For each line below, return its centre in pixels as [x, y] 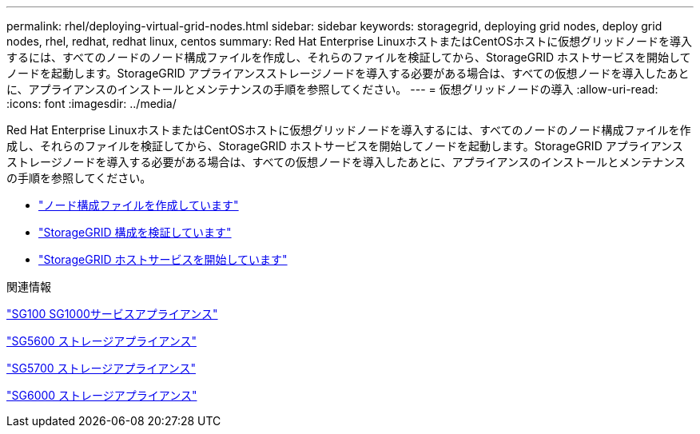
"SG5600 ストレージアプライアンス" [101, 341]
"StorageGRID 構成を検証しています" [135, 232]
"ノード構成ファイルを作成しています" [139, 205]
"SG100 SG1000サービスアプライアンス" [112, 314]
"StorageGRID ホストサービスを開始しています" [163, 259]
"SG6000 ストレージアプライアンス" [102, 395]
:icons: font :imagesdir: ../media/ [91, 104]
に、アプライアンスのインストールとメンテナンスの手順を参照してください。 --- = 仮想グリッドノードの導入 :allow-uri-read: [332, 89]
